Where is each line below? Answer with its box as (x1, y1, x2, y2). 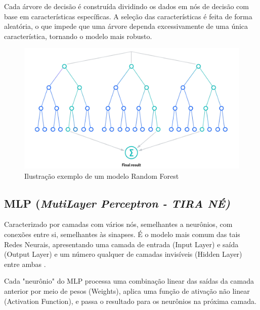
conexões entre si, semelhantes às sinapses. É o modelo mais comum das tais (4, 229, 240, 240)
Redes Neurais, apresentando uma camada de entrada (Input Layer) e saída (4, 239, 239, 249)
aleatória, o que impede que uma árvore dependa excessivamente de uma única (4, 21, 248, 31)
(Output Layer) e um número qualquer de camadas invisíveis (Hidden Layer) (4, 249, 242, 259)
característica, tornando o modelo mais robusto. (4, 30, 152, 41)
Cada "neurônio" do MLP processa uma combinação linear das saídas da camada (4, 276, 254, 286)
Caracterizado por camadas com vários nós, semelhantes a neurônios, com (4, 219, 233, 229)
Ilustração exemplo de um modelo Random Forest (24, 170, 179, 181)
